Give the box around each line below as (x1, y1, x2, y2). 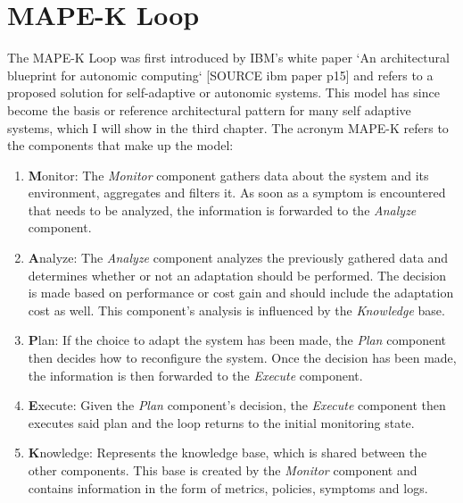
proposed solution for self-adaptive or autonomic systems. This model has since (7, 83, 440, 102)
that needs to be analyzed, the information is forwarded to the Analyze (28, 200, 417, 219)
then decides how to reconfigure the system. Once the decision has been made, (28, 348, 457, 367)
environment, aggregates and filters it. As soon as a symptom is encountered (28, 183, 446, 202)
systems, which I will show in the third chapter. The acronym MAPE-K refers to (7, 118, 449, 137)
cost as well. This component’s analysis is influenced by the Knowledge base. (28, 300, 445, 319)
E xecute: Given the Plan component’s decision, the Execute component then (28, 396, 446, 415)
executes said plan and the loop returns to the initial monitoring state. (28, 413, 415, 432)
